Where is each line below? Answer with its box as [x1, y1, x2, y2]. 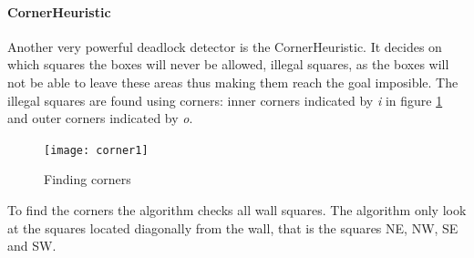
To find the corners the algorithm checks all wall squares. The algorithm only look [7, 201, 467, 220]
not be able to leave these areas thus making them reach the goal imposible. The [7, 72, 459, 91]
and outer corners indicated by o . [7, 108, 193, 128]
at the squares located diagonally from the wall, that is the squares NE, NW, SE [7, 218, 459, 237]
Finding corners [44, 170, 131, 189]
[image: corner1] [44, 143, 149, 157]
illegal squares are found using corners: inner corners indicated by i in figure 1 [7, 90, 443, 109]
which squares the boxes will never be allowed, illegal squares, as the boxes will [7, 55, 449, 74]
